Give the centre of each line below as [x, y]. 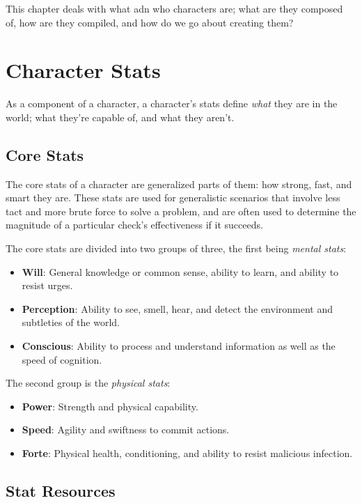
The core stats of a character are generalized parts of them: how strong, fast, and [179, 184]
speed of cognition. [62, 359]
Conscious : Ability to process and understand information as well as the [179, 346]
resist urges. [47, 285]
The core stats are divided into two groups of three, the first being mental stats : [176, 248]
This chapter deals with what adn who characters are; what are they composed [174, 8]
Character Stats [83, 70]
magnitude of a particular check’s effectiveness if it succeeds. [134, 225]
